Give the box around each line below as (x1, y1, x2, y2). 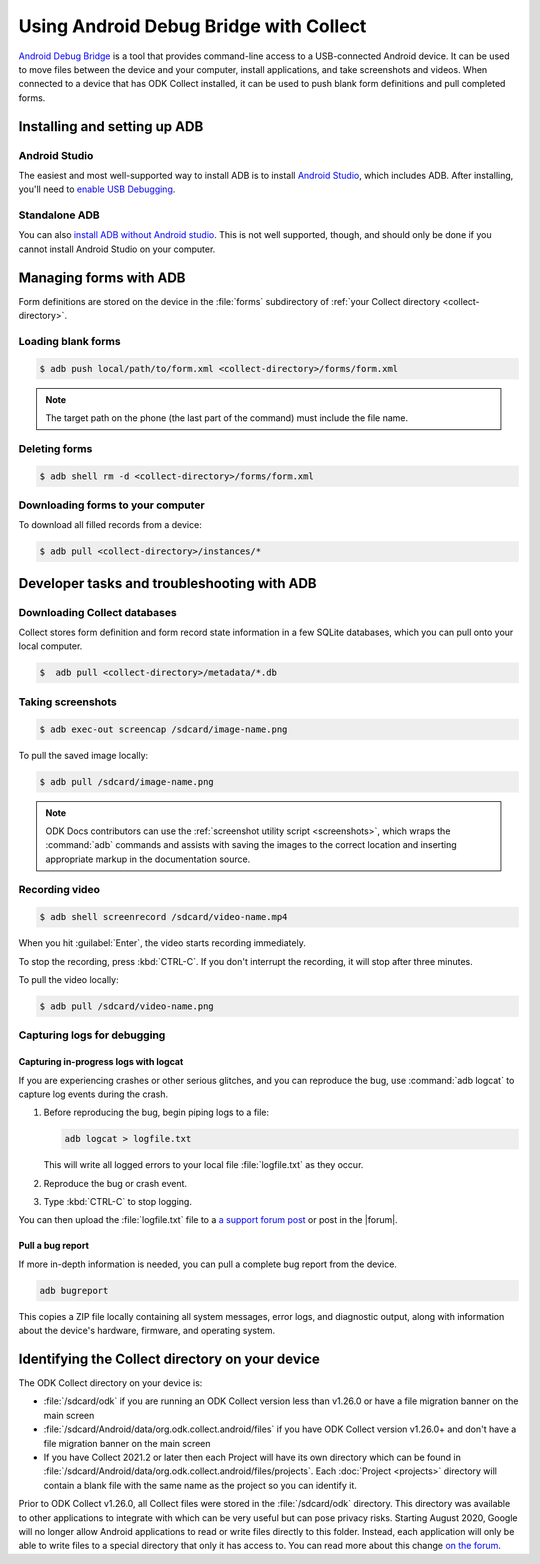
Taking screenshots (18, 695, 117, 709)
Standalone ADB (18, 208, 100, 222)
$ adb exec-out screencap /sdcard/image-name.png (39, 723, 288, 735)
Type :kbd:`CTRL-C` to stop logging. (43, 1196, 192, 1208)
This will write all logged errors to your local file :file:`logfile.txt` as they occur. (43, 1159, 364, 1171)
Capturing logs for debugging (18, 1028, 166, 1042)
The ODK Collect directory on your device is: (18, 1377, 203, 1389)
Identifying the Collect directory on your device (18, 1351, 320, 1367)
